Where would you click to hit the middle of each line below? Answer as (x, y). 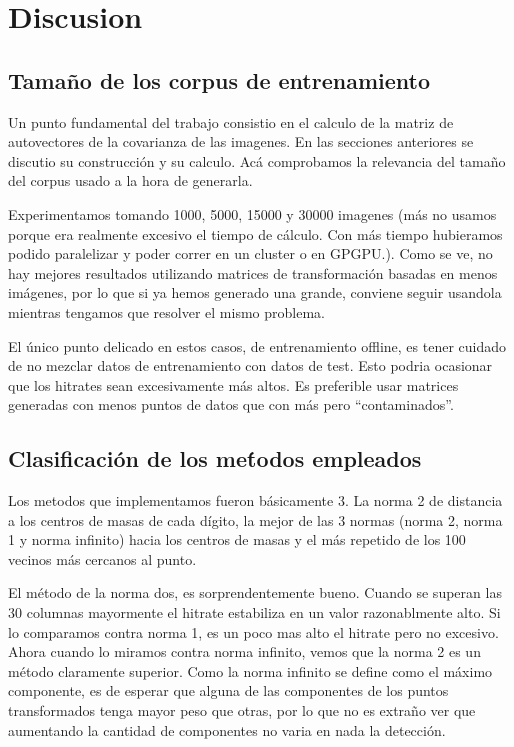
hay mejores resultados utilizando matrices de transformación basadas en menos (253, 272)
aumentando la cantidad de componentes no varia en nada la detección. (227, 729)
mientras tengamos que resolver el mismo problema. (166, 311)
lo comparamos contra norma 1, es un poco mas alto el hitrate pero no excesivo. (253, 631)
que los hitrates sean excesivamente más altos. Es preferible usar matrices (233, 384)
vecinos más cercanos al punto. (102, 558)
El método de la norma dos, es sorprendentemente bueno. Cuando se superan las (255, 592)
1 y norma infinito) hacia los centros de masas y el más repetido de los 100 (237, 539)
